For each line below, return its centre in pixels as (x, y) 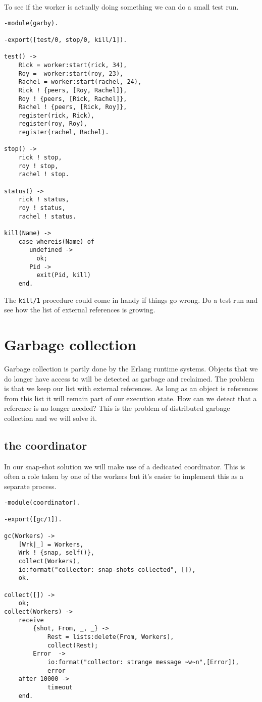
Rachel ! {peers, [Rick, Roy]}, (73, 107)
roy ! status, (42, 208)
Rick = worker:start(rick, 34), (73, 65)
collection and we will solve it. (51, 418)
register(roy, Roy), (53, 124)
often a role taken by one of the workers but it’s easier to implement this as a (124, 476)
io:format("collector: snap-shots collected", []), (107, 570)
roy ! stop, (38, 166)
